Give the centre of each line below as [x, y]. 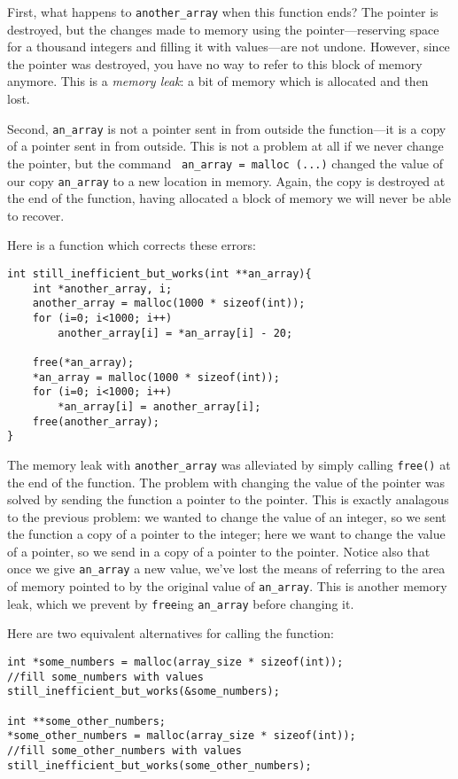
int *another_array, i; [102, 288]
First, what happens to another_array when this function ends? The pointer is [223, 12]
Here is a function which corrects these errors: [132, 245]
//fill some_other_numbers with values [124, 750]
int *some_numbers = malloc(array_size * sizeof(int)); [175, 662]
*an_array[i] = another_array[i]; [159, 406]
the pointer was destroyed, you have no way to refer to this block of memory [215, 63]
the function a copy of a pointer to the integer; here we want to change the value [226, 534]
